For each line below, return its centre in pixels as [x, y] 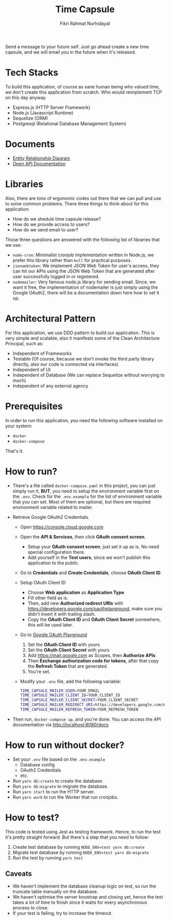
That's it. [14, 451]
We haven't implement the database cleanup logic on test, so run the [84, 886]
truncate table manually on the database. [55, 892]
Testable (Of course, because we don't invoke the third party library [83, 359]
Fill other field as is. [48, 598]
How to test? [32, 818]
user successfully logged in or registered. [56, 276]
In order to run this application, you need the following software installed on [84, 420]
